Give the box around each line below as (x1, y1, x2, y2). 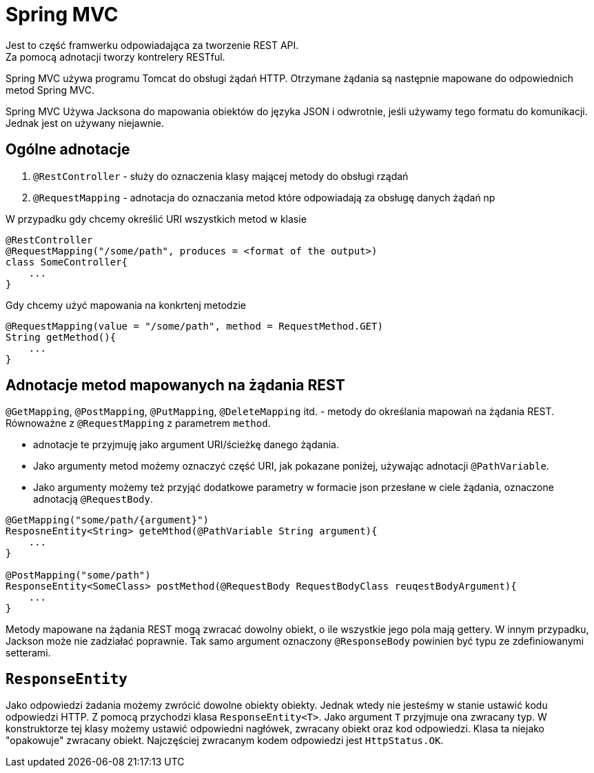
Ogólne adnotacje (6, 141, 130, 159)
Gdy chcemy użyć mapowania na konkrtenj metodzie (6, 299, 246, 311)
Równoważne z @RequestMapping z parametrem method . (6, 417, 271, 430)
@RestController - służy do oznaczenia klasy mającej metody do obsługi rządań (33, 170, 409, 182)
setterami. (6, 647, 51, 659)
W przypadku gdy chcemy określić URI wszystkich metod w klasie (6, 212, 307, 225)
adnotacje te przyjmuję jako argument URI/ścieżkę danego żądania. (33, 439, 339, 451)
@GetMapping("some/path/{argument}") (6, 514, 209, 526)
